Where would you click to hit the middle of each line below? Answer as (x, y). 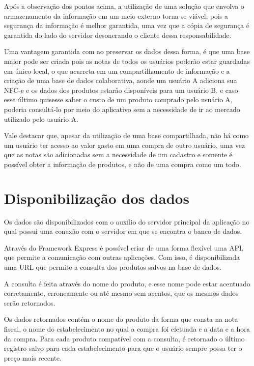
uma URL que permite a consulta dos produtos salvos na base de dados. (113, 267)
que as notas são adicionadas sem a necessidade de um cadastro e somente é (118, 155)
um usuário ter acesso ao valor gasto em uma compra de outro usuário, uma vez (125, 145)
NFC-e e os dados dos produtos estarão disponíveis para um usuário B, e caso (121, 90)
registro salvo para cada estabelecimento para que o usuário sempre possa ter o (123, 348)
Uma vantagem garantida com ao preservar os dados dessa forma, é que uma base (127, 51)
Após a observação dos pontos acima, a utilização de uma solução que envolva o (124, 6)
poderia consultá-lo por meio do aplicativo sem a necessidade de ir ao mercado (122, 109)
